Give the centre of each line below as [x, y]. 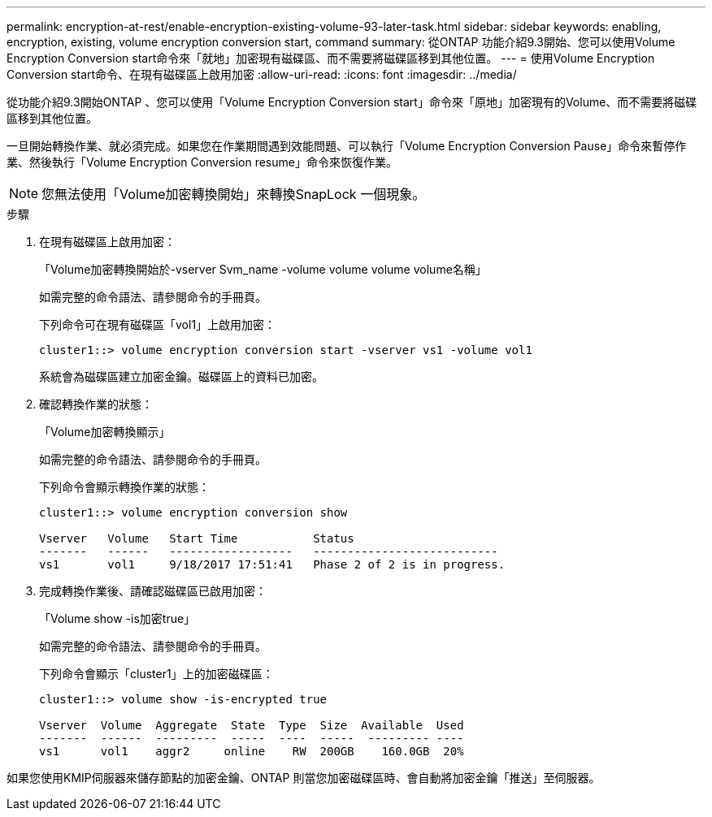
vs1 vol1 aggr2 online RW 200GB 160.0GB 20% [252, 751]
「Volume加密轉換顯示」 [105, 432]
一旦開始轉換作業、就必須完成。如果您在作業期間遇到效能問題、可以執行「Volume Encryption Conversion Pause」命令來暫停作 [347, 146]
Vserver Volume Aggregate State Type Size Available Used [252, 725]
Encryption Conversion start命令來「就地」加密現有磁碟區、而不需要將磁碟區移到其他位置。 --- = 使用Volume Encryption [331, 58]
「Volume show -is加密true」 [117, 618]
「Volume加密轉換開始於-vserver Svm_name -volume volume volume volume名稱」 [263, 269]
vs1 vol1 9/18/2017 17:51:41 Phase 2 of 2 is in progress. [272, 564]
